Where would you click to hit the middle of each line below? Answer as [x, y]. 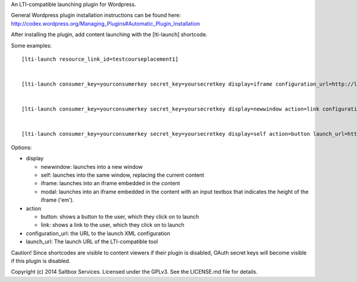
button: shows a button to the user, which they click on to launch [120, 217]
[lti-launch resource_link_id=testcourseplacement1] [100, 59]
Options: [21, 147]
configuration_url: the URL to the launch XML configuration [98, 233]
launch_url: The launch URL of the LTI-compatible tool [92, 242]
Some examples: [31, 45]
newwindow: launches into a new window [92, 167]
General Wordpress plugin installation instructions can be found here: [96, 15]
